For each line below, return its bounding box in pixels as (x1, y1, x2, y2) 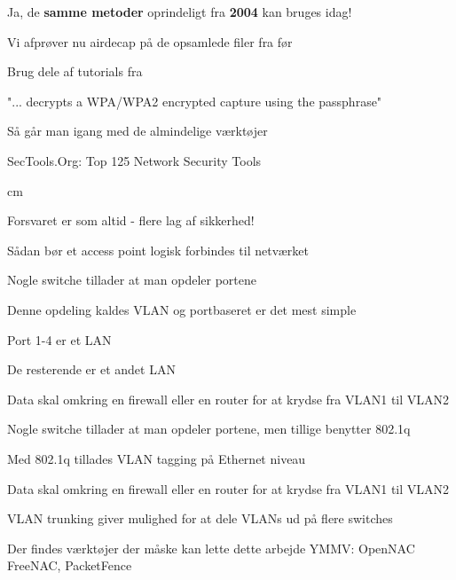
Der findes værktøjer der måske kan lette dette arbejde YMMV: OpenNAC (7, 538, 415, 557)
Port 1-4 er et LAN (7, 330, 112, 349)
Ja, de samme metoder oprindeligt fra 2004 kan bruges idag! (7, 3, 352, 20)
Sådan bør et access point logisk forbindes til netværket (7, 240, 309, 259)
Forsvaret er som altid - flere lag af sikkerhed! (7, 211, 255, 230)
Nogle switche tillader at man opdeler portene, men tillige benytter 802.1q (7, 419, 411, 438)
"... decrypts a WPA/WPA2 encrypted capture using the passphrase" (7, 91, 382, 110)
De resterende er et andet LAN (7, 360, 176, 379)
